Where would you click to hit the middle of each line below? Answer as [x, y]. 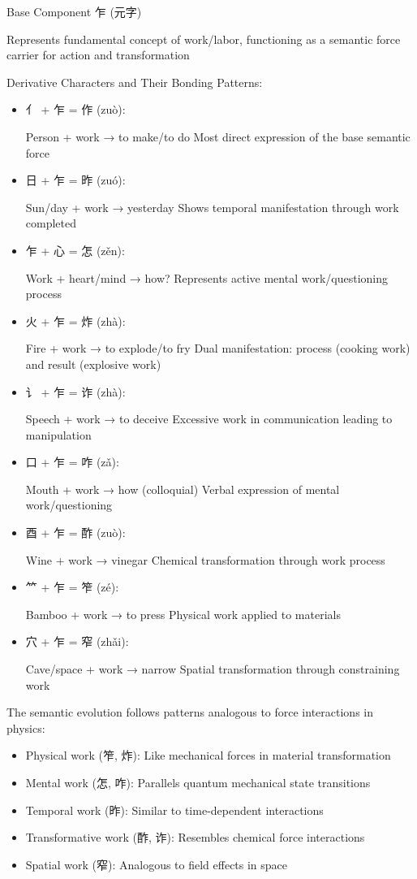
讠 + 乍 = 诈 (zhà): [75, 391]
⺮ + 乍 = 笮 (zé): [72, 587]
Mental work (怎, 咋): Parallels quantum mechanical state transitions [198, 782]
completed [51, 223]
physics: [26, 727]
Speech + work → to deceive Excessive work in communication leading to [209, 419]
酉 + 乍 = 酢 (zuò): [75, 533]
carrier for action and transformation [98, 55]
